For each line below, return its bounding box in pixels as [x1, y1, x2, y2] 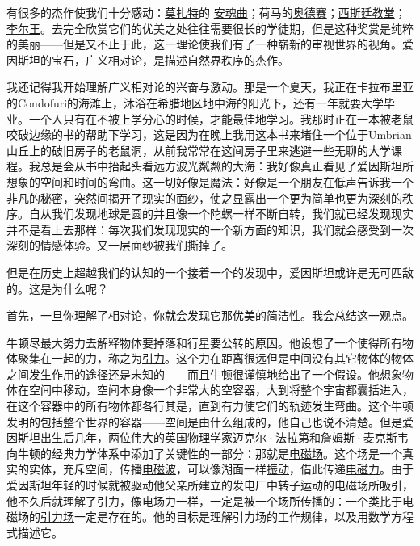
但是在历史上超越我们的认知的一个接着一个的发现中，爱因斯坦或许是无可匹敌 [6, 263, 414, 280]
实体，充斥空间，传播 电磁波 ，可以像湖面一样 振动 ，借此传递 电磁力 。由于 [28, 460, 414, 477]
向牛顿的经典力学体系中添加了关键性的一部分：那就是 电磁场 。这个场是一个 [6, 444, 402, 461]
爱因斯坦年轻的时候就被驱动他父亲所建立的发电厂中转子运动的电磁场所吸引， [6, 477, 414, 493]
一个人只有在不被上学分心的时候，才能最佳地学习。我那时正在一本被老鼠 [28, 110, 414, 127]
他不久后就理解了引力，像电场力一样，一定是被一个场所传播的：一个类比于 [6, 492, 402, 509]
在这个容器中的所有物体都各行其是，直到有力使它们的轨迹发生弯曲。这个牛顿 [6, 397, 414, 414]
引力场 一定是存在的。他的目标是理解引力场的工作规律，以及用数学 [40, 508, 391, 525]
